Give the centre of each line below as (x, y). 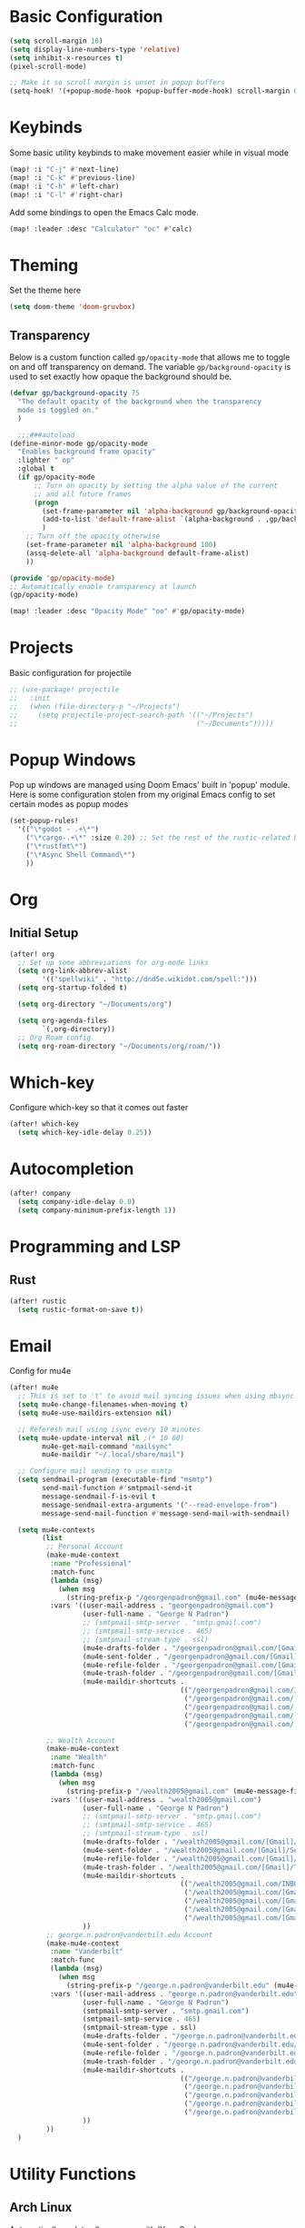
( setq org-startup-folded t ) (73, 988)
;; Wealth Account (81, 1741)
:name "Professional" (90, 1564)
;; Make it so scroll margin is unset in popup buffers (117, 83)
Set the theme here (45, 290)
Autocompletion (72, 1169)
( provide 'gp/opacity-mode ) (63, 578)
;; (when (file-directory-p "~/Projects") (95, 706)
